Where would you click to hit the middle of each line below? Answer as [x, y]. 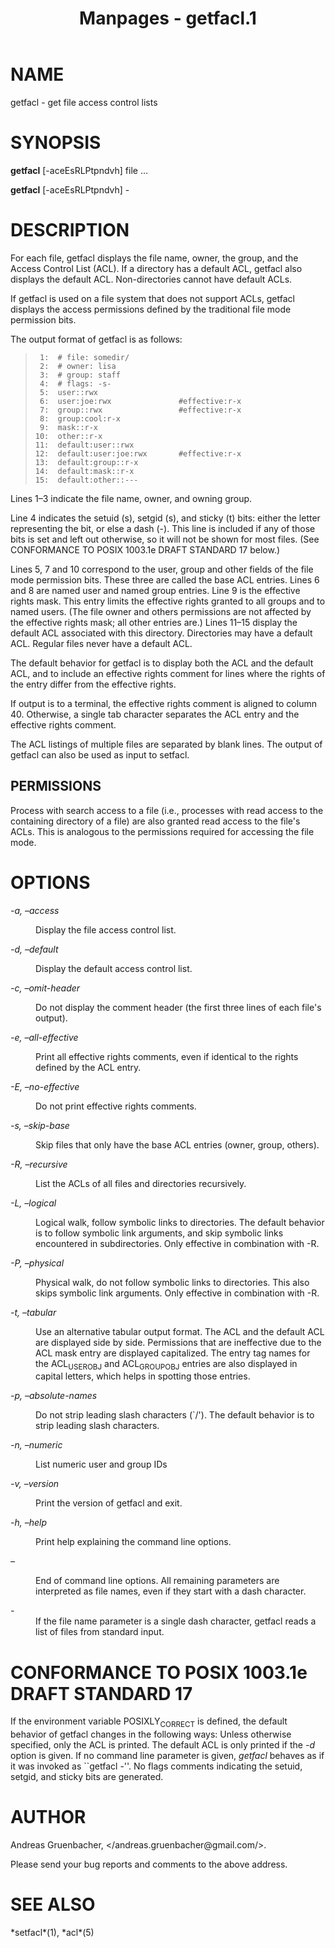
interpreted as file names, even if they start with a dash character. [171, 1591]
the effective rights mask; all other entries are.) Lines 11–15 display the [154, 622]
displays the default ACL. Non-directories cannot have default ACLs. [151, 279]
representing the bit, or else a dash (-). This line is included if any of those [163, 528]
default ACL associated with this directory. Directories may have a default [161, 633]
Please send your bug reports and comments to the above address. [149, 1864]
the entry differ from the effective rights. [93, 684]
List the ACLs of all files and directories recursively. [141, 1183]
